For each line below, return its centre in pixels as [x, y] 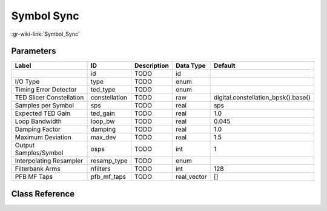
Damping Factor [38, 129]
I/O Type [27, 82]
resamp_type [109, 161]
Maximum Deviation [43, 138]
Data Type [191, 65]
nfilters [101, 169]
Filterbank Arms [38, 169]
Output [25, 146]
